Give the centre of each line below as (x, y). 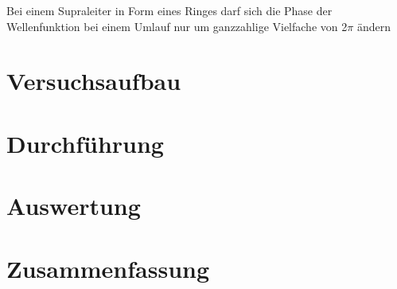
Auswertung (74, 206)
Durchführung (85, 143)
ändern (374, 26)
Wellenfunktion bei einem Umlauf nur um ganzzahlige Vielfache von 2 (177, 26)
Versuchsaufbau (94, 81)
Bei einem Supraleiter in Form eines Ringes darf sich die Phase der (169, 10)
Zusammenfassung (108, 268)
